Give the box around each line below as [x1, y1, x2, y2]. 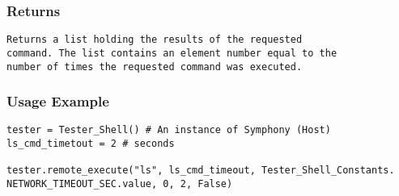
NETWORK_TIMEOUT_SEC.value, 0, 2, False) [6, 178, 233, 190]
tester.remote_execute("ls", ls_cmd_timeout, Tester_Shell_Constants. [6, 165, 395, 177]
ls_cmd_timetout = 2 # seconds [6, 138, 175, 150]
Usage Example [6, 91, 109, 111]
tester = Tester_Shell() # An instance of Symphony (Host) [6, 124, 331, 136]
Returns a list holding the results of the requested [6, 34, 303, 46]
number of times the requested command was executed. [6, 60, 303, 73]
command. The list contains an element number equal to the [6, 47, 337, 59]
